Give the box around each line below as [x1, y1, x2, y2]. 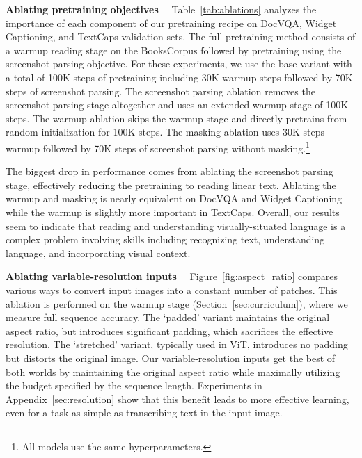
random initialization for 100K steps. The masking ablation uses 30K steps [6, 124, 324, 139]
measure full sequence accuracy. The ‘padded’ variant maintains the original [6, 310, 330, 325]
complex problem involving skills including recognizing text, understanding [6, 232, 325, 247]
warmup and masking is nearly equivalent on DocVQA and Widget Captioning [6, 191, 343, 206]
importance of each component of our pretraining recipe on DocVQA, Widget [6, 15, 337, 30]
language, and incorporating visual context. [6, 245, 191, 260]
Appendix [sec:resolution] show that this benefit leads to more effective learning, [6, 391, 349, 406]
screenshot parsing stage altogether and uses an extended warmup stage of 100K [6, 97, 349, 112]
